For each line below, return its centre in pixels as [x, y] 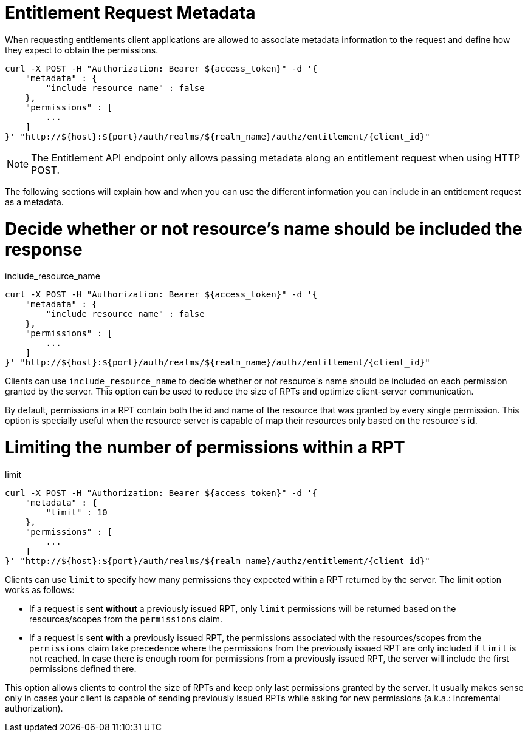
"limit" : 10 [77, 512]
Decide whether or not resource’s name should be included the [264, 229]
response [44, 249]
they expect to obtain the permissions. [82, 50]
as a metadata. [34, 202]
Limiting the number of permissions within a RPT [205, 447]
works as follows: [40, 589]
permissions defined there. [83, 668]
